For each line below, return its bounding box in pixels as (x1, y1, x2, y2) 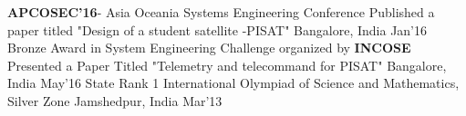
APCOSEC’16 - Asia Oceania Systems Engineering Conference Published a (7, 3, 435, 21)
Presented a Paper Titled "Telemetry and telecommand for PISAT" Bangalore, (7, 55, 447, 74)
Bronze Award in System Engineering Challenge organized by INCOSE (7, 38, 411, 57)
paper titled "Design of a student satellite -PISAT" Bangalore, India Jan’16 (7, 20, 428, 39)
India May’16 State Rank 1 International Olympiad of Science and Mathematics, (7, 73, 460, 92)
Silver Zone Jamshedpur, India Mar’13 (7, 91, 223, 110)
